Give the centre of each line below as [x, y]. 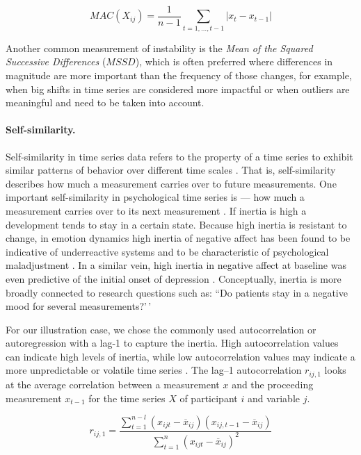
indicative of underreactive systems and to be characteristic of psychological [167, 251]
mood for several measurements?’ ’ [79, 306]
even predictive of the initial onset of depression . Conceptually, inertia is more [174, 278]
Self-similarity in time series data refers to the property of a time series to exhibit [179, 156]
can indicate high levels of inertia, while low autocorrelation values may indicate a [180, 356]
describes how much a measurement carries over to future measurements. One [171, 183]
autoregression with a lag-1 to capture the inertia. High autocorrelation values [172, 343]
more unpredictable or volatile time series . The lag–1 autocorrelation [154, 370]
